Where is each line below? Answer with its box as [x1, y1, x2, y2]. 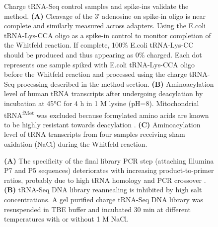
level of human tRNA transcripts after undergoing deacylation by [4, 88, 203, 99]
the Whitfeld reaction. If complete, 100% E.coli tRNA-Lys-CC [4, 40, 194, 50]
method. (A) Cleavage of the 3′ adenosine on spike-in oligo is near [4, 10, 206, 21]
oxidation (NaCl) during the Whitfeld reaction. [4, 138, 147, 149]
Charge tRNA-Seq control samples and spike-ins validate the [4, 1, 189, 11]
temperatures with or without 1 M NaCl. [4, 214, 129, 224]
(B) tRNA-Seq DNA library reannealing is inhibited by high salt [4, 184, 202, 195]
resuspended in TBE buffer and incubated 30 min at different [4, 204, 191, 214]
